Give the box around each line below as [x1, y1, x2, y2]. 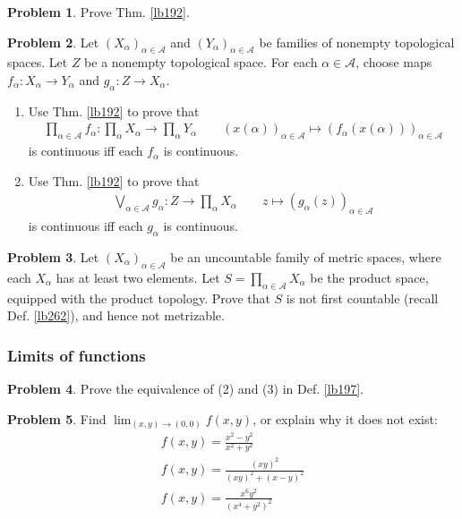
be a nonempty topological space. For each [84, 53, 318, 72]
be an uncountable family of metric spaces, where [170, 248, 441, 267]
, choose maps [355, 53, 432, 72]
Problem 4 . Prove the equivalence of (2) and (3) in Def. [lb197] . [7, 379, 364, 398]
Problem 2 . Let [7, 32, 99, 51]
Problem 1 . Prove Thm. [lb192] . [7, 3, 190, 21]
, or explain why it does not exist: [252, 409, 438, 428]
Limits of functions [7, 344, 146, 366]
